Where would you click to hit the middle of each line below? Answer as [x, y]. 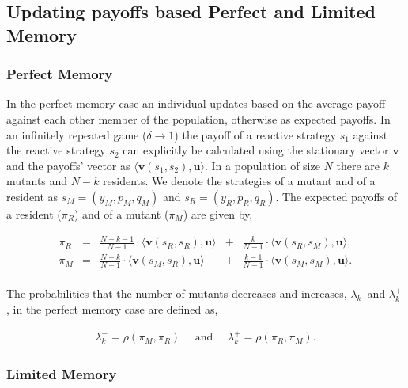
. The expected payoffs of [336, 196]
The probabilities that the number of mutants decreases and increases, [177, 293]
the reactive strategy [56, 150]
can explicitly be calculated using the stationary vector [256, 150]
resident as [32, 196]
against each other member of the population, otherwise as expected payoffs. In [198, 118]
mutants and [37, 181]
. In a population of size [263, 165]
